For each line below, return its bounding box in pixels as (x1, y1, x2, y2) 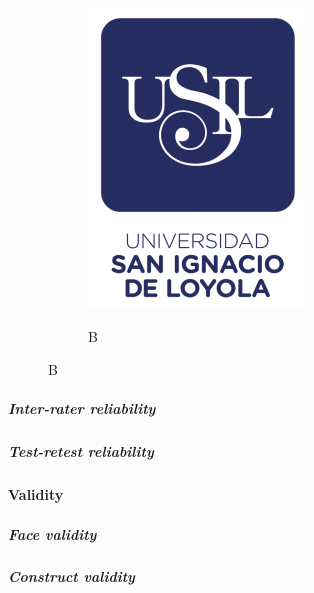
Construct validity (8, 566, 135, 587)
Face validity (8, 523, 97, 544)
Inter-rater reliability (8, 398, 156, 419)
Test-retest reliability (8, 441, 154, 462)
